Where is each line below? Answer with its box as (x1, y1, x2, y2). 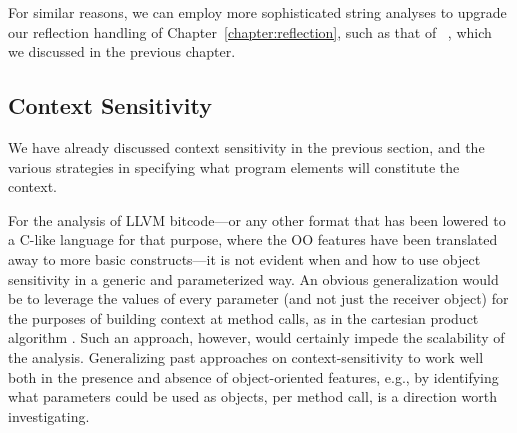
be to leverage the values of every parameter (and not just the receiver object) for (8, 288, 509, 309)
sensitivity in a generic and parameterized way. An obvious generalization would (8, 268, 499, 289)
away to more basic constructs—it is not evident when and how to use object (8, 248, 481, 269)
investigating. (8, 405, 90, 426)
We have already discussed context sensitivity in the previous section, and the (8, 136, 485, 157)
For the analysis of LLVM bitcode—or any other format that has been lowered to (8, 209, 506, 230)
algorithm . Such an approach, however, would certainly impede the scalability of (8, 327, 505, 348)
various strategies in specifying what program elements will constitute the (8, 156, 460, 177)
